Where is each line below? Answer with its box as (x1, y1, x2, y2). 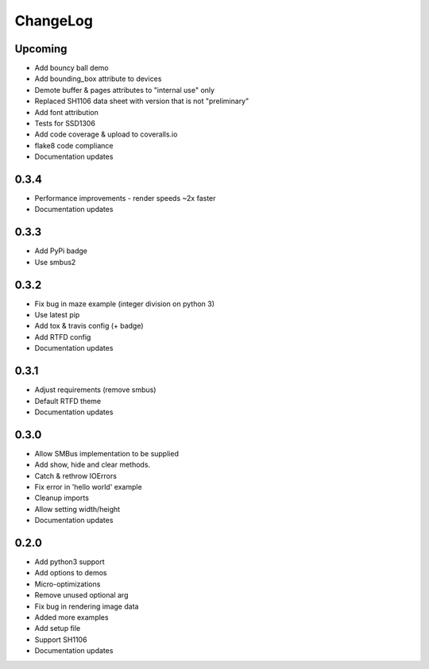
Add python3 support (34, 557, 105, 567)
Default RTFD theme (34, 396, 102, 406)
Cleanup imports (34, 493, 89, 503)
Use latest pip (34, 310, 80, 320)
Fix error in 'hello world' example (34, 483, 142, 492)
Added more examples (34, 613, 109, 622)
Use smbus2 (34, 257, 76, 267)
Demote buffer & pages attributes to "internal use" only (34, 85, 214, 94)
